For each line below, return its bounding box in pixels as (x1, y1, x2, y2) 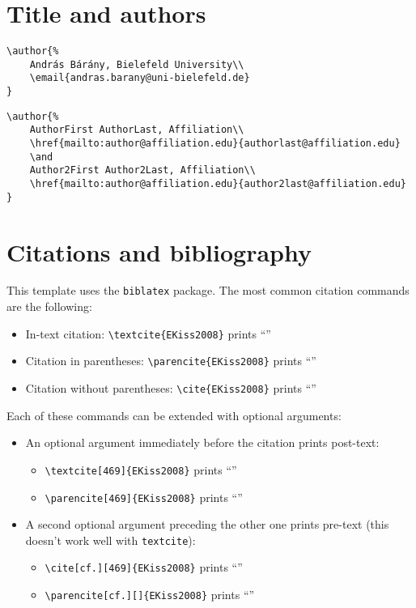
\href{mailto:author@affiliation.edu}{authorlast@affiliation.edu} (29, 138, 401, 150)
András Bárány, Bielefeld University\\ (29, 58, 244, 70)
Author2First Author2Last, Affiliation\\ (29, 164, 256, 176)
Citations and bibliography (6, 235, 312, 268)
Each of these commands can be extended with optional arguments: (6, 406, 342, 423)
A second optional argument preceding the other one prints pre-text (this (25, 516, 389, 533)
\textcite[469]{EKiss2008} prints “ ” (45, 461, 237, 478)
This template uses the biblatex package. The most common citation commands (6, 282, 410, 299)
